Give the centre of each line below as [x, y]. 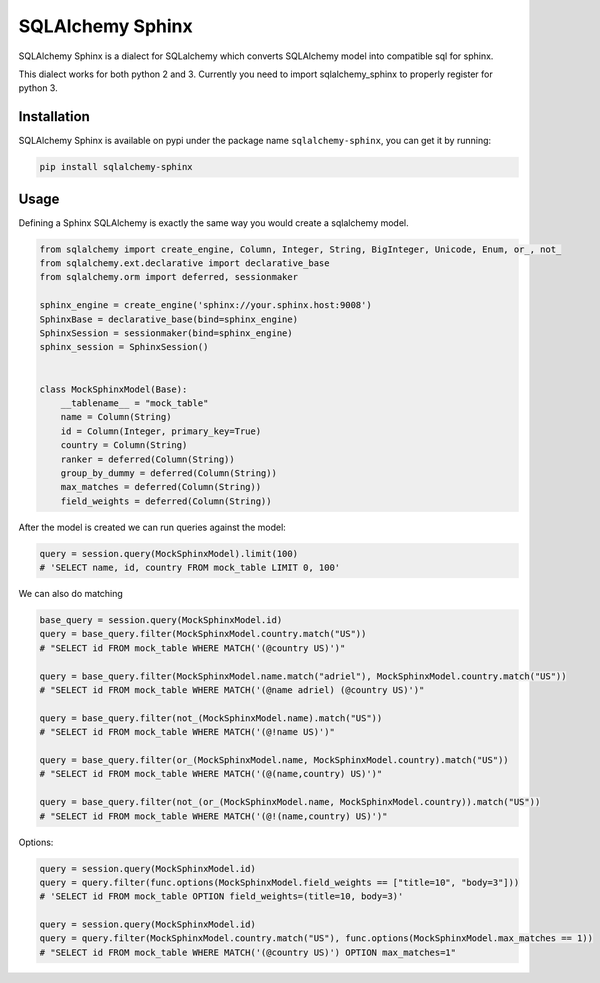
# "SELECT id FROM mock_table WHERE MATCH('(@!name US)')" [187, 732]
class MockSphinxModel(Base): [113, 389]
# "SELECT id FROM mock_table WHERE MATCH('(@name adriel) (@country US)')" [232, 690]
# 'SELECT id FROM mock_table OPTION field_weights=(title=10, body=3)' [221, 896]
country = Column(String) [124, 445]
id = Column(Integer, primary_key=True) [161, 431]
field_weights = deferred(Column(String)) [166, 501]
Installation [54, 116]
